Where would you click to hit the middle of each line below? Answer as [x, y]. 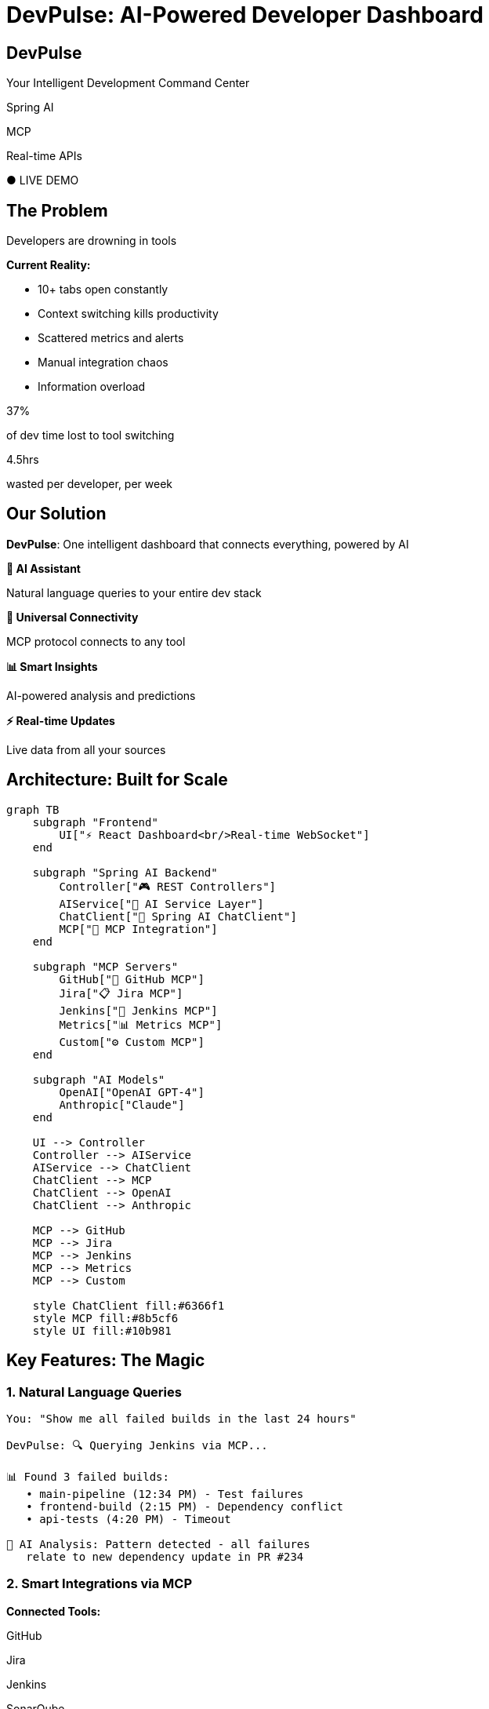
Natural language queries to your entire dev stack [134, 592]
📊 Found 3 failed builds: [88, 1476]
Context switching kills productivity [128, 314]
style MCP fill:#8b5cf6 [105, 1318]
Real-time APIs [44, 156]
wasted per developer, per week [90, 484]
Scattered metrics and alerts [111, 338]
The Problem [57, 210]
